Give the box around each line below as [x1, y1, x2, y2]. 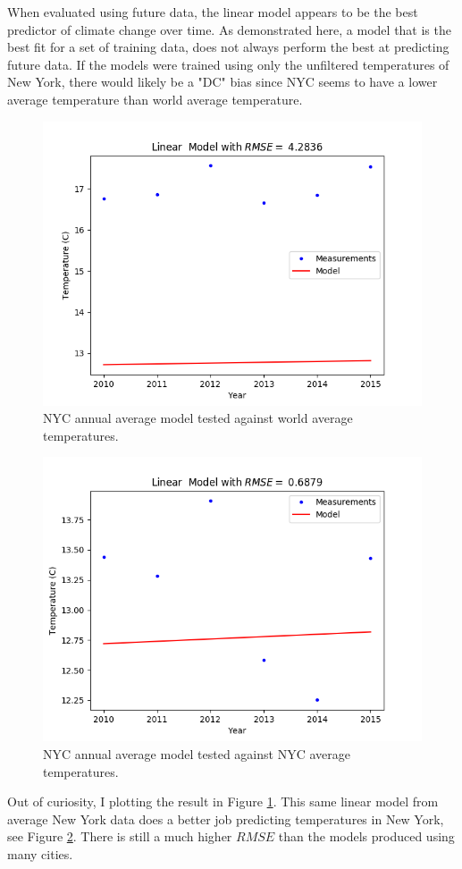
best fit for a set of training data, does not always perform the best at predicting [7, 38, 449, 56]
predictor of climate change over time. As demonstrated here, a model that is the [7, 20, 451, 38]
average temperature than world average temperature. [7, 89, 303, 108]
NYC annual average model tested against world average [43, 409, 353, 427]
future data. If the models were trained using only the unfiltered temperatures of [7, 55, 449, 73]
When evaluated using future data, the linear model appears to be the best [7, 3, 418, 21]
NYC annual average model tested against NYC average [43, 744, 350, 763]
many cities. [7, 844, 73, 863]
